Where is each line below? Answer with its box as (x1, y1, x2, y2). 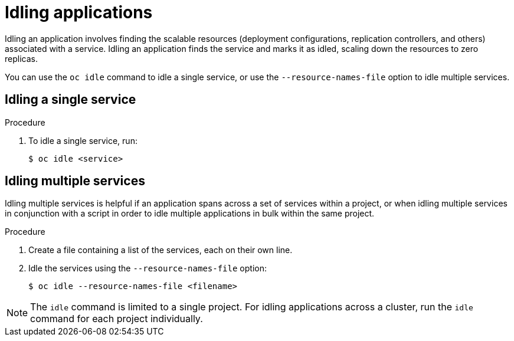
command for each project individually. (30, 313, 203, 325)
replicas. (5, 53, 38, 64)
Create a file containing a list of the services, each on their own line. (28, 245, 293, 255)
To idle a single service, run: (28, 135, 137, 146)
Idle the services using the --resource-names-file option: (28, 263, 267, 274)
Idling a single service (5, 92, 136, 107)
